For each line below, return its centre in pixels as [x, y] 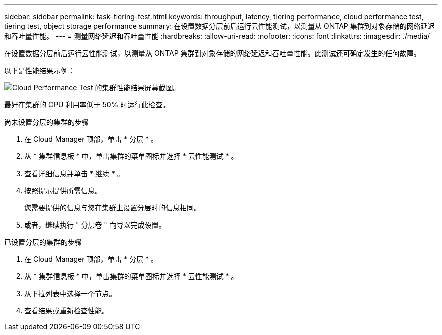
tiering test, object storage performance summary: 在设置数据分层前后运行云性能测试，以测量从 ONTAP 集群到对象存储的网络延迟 [219, 26]
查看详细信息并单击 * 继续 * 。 [74, 173]
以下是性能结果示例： [39, 70]
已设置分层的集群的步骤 [43, 242]
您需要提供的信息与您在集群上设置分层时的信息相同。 [113, 208]
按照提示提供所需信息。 [63, 190]
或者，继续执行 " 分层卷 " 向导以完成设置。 [95, 225]
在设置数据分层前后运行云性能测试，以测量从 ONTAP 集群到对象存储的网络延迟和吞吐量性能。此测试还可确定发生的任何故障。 [212, 53]
